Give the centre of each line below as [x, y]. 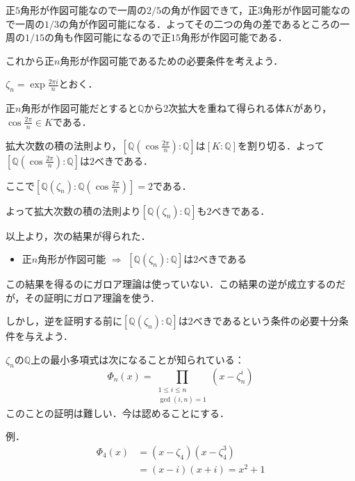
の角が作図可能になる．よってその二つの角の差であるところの [200, 23]
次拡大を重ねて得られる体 [227, 108]
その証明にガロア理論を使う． [92, 297]
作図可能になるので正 [122, 37]
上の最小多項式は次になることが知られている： [138, 359]
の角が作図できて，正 [210, 10]
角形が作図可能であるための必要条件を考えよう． [172, 60]
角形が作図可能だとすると [79, 108]
